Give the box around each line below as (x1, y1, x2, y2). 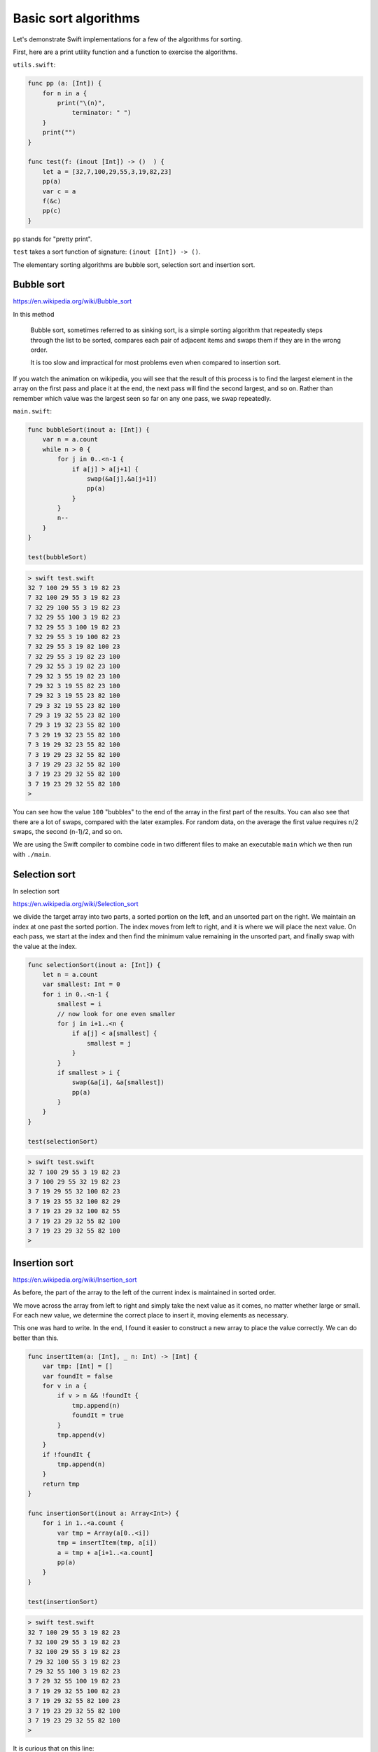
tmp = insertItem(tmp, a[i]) (57, 1539, 157, 1547)
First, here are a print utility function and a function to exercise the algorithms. (13, 48, 238, 56)
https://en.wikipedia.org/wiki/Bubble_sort (13, 297, 132, 306)
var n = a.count (42, 435, 98, 444)
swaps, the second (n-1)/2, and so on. (13, 827, 122, 835)
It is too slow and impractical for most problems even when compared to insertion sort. (30, 358, 281, 367)
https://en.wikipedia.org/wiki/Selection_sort (13, 900, 139, 908)
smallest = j (86, 1039, 132, 1047)
